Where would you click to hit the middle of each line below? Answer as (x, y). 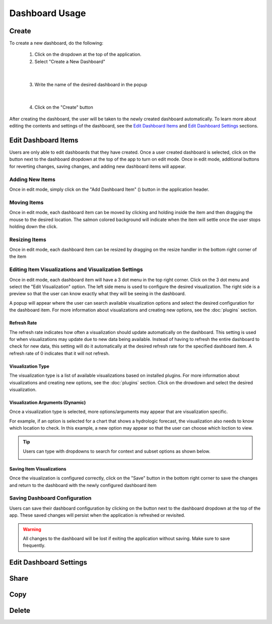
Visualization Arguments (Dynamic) (48, 402)
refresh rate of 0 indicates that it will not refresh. (59, 353)
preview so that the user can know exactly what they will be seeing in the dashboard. (97, 294)
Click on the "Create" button (64, 107)
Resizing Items (28, 239)
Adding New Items (32, 179)
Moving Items (26, 202)
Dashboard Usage (48, 13)
